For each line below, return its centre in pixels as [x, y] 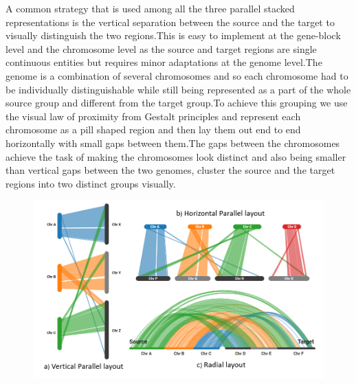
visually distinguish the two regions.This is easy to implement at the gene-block [173, 35]
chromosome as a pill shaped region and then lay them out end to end [153, 129]
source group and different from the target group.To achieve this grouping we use [177, 103]
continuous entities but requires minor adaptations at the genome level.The [164, 62]
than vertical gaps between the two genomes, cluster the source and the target [170, 170]
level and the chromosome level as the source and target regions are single [161, 48]
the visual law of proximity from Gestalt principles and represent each [153, 116]
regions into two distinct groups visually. [91, 183]
